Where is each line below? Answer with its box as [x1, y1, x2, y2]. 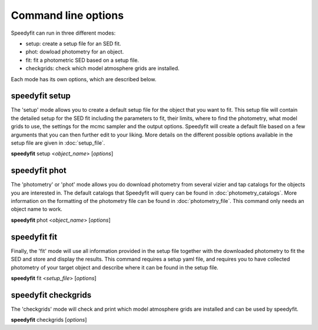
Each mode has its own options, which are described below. [11, 75, 157, 82]
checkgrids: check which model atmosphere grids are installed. [25, 65, 180, 72]
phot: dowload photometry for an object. [25, 48, 124, 55]
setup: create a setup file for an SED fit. [25, 40, 121, 47]
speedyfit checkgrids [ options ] [11, 316, 87, 324]
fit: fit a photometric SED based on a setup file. [25, 56, 140, 64]
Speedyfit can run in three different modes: [11, 29, 116, 36]
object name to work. [11, 206, 63, 213]
